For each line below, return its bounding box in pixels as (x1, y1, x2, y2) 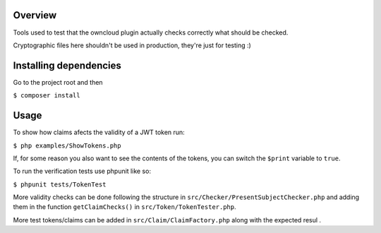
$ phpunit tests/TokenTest (13, 180, 107, 189)
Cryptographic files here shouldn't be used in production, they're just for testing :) (13, 41, 252, 49)
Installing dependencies (13, 59, 121, 71)
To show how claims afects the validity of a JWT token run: (13, 128, 185, 137)
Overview (13, 9, 57, 21)
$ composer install (13, 92, 80, 100)
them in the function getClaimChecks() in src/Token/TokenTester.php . (13, 203, 236, 211)
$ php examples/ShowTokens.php (13, 141, 121, 150)
